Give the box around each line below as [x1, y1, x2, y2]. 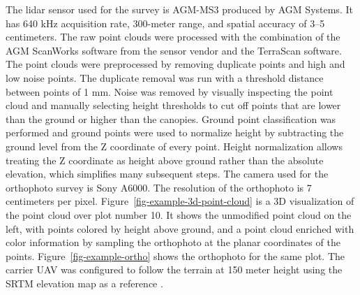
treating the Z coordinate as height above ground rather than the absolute [6, 152, 324, 167]
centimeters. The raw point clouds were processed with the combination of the [6, 29, 340, 44]
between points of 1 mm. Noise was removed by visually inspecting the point [6, 84, 333, 99]
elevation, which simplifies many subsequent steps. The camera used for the [6, 166, 329, 181]
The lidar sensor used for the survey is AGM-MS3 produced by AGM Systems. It [6, 2, 353, 16]
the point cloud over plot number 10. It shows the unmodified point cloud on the [6, 207, 352, 222]
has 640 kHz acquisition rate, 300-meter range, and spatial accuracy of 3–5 [6, 15, 325, 30]
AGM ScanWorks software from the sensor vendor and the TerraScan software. [6, 43, 342, 57]
